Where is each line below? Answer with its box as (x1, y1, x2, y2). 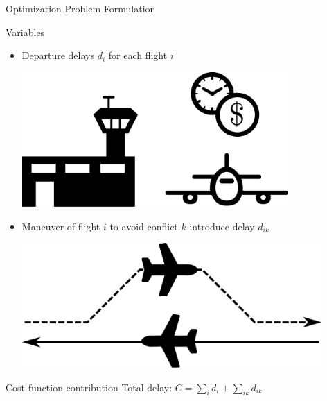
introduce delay (189, 219, 255, 233)
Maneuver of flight (21, 219, 100, 233)
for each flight (108, 48, 168, 62)
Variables (6, 24, 45, 39)
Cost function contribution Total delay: (6, 379, 173, 394)
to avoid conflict (109, 219, 178, 233)
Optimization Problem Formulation (6, 1, 156, 15)
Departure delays (21, 48, 94, 62)
